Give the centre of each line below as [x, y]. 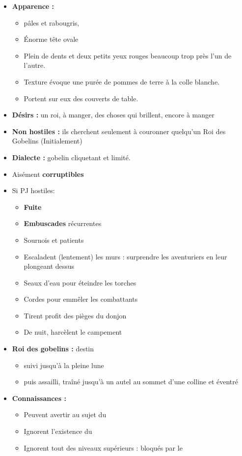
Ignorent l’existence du [58, 431]
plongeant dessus [49, 266]
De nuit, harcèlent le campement [73, 332]
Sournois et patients [54, 240]
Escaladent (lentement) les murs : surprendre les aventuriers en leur [125, 256]
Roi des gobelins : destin [53, 349]
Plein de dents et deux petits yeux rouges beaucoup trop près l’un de [128, 55]
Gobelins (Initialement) [47, 141]
